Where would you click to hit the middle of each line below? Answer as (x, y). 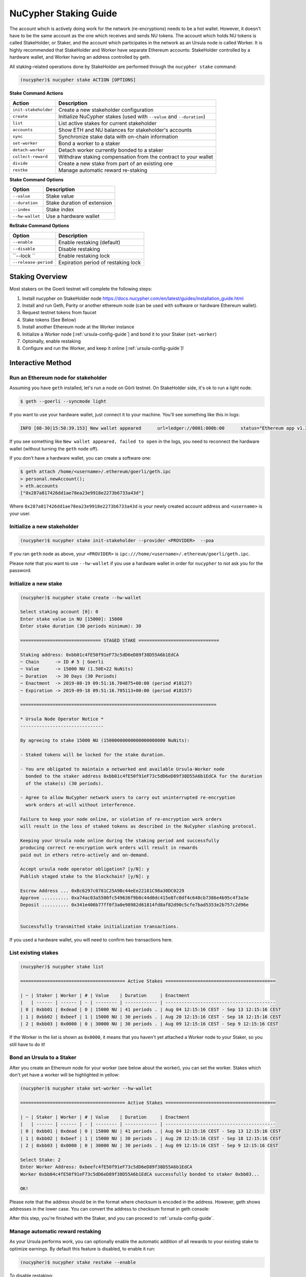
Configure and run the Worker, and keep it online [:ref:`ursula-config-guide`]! (103, 348)
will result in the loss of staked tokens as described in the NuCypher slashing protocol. (138, 826)
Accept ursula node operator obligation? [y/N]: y (85, 869)
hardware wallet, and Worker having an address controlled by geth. (80, 57)
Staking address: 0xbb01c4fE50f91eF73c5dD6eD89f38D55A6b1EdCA (99, 655)
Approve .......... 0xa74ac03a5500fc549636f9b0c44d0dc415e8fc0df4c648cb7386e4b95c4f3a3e (135, 897)
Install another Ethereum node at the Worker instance (78, 327)
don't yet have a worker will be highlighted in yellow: (65, 1075)
